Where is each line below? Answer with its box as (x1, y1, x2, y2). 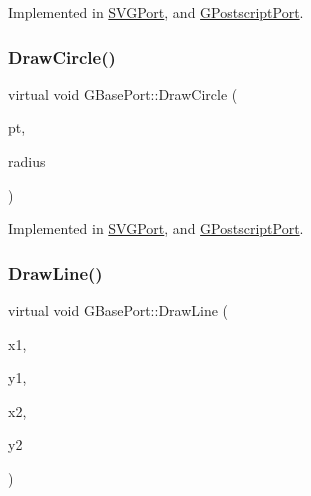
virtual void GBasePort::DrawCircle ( (8, 83, 238, 104)
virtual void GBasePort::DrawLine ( (8, 300, 229, 320)
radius (8, 151, 46, 171)
